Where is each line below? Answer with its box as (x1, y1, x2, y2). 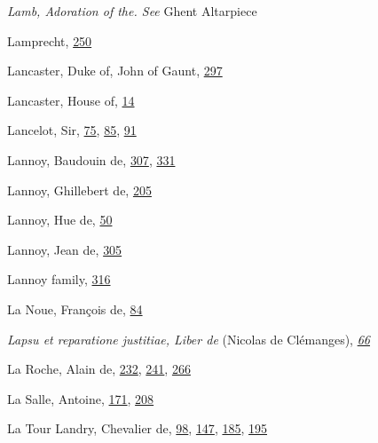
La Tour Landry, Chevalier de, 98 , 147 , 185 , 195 (7, 419, 267, 438)
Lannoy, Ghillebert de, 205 (7, 180, 152, 199)
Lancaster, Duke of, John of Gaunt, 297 (7, 61, 223, 80)
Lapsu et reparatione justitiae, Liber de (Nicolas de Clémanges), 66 (7, 329, 370, 348)
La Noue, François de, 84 (7, 299, 143, 318)
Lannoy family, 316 (7, 270, 111, 289)
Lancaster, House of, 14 (7, 91, 135, 109)
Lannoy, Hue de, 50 (7, 210, 113, 229)
